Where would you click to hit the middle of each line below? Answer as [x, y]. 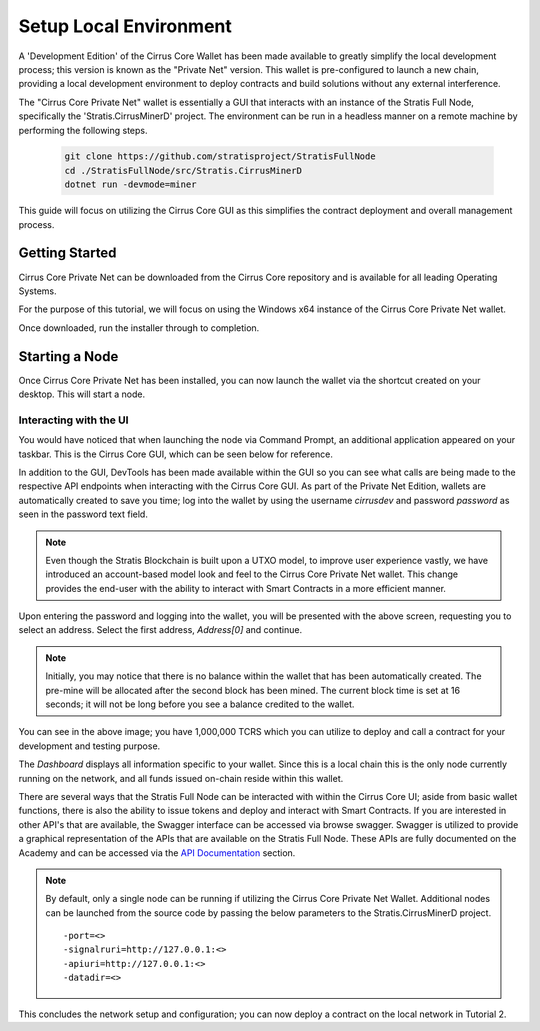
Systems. [37, 291]
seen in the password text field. [83, 514]
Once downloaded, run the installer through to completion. [139, 327]
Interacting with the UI [73, 420]
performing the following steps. [83, 130]
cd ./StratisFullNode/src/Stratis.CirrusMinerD [183, 170]
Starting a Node [68, 356]
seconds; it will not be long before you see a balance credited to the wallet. [200, 704]
